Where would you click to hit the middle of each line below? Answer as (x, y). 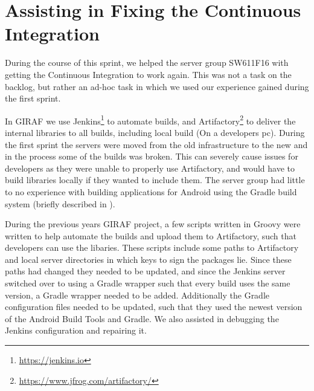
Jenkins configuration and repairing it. (76, 330)
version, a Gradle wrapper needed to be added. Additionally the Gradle (137, 295)
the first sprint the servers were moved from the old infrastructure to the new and (156, 144)
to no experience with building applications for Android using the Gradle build (151, 191)
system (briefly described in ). (60, 203)
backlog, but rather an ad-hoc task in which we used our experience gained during (157, 86)
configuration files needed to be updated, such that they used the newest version (154, 307)
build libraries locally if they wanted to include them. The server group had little (155, 180)
